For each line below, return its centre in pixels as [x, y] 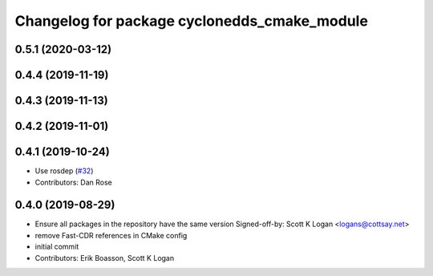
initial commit [57, 247]
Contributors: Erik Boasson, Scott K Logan [105, 258]
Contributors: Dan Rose [73, 182]
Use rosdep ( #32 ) [64, 171]
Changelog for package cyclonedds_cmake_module [192, 21]
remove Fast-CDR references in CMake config [111, 235]
